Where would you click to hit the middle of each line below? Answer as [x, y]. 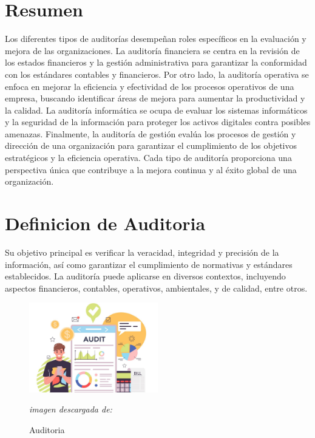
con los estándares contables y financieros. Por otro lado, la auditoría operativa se [157, 74]
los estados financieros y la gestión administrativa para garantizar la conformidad [156, 62]
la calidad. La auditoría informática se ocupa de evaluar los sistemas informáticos [156, 110]
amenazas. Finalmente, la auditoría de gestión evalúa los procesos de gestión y [151, 133]
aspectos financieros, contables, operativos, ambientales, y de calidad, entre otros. [156, 288]
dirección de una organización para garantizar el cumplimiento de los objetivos [151, 145]
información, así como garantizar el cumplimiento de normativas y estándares [149, 264]
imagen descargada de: [71, 409]
